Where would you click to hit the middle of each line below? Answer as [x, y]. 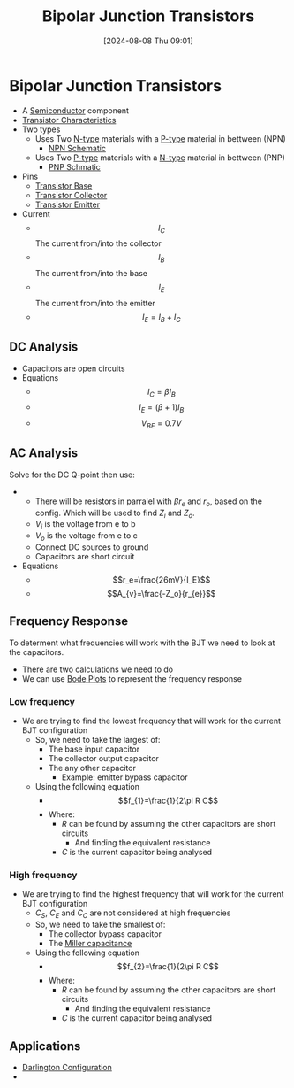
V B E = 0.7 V [162, 424]
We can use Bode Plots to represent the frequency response [132, 678]
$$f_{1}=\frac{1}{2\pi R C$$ [168, 801]
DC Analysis [44, 347]
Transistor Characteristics [69, 120]
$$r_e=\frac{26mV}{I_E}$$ [162, 580]
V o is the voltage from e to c [87, 537]
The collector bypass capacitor [105, 934]
